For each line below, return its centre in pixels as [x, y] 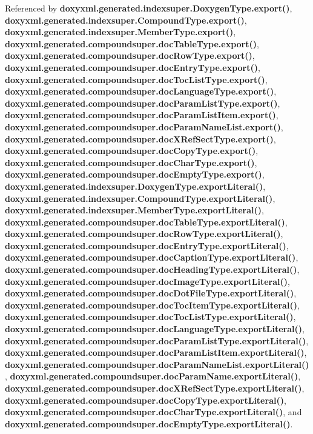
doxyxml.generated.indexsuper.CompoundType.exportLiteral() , [140, 198]
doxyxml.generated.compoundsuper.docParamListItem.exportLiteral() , [156, 352]
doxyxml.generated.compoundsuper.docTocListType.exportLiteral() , [150, 317]
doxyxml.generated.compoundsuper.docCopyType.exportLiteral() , [146, 400]
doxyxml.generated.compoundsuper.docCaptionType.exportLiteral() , [152, 257]
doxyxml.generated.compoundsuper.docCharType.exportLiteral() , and [153, 412]
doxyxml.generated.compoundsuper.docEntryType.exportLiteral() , [147, 245]
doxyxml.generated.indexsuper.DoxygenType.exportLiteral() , [135, 186]
